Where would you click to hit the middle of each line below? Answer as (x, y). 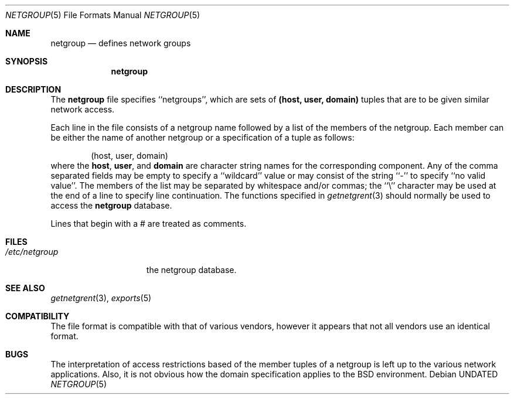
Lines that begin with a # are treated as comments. (149, 224)
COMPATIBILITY (38, 316)
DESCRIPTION (33, 89)
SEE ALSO (25, 288)
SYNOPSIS (27, 61)
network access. (83, 109)
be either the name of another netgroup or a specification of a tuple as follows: (202, 137)
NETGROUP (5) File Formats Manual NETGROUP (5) (103, 15)
